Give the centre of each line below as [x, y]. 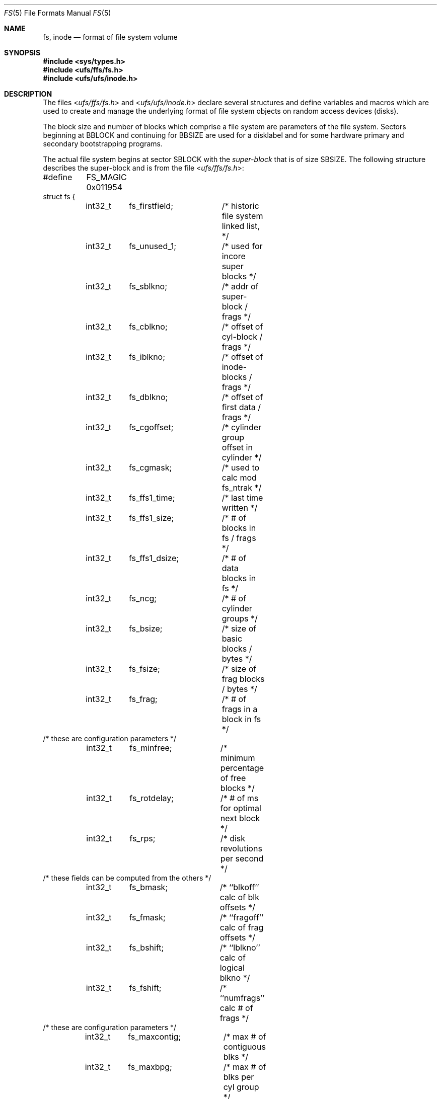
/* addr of [240, 286]
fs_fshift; [145, 988]
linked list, [241, 226]
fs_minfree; [151, 748]
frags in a [240, 709]
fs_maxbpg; [150, 1067]
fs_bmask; [149, 887]
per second [242, 858]
